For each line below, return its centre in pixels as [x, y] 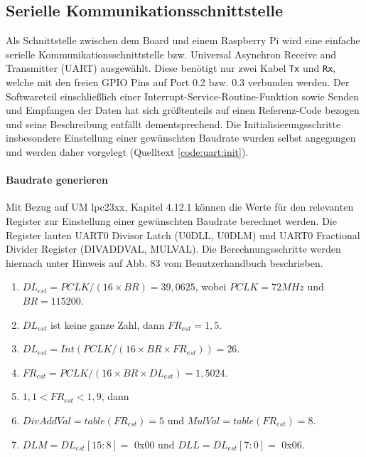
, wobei [211, 287]
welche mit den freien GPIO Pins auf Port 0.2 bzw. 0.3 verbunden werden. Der [178, 82]
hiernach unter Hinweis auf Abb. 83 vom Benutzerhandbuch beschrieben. [165, 262]
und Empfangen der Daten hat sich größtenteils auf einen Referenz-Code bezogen [183, 110]
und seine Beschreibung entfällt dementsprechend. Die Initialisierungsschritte [173, 124]
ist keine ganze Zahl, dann [108, 324]
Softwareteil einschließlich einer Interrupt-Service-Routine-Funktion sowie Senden [182, 96]
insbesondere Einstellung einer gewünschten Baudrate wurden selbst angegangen [181, 138]
